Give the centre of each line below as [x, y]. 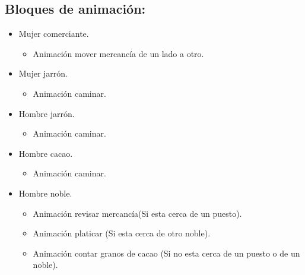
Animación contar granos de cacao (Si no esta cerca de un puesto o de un [166, 253]
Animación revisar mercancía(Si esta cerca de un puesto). [137, 213]
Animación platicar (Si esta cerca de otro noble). [122, 233]
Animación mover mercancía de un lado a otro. [118, 53]
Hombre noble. [45, 193]
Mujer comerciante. [54, 34]
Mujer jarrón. [43, 73]
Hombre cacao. [46, 153]
